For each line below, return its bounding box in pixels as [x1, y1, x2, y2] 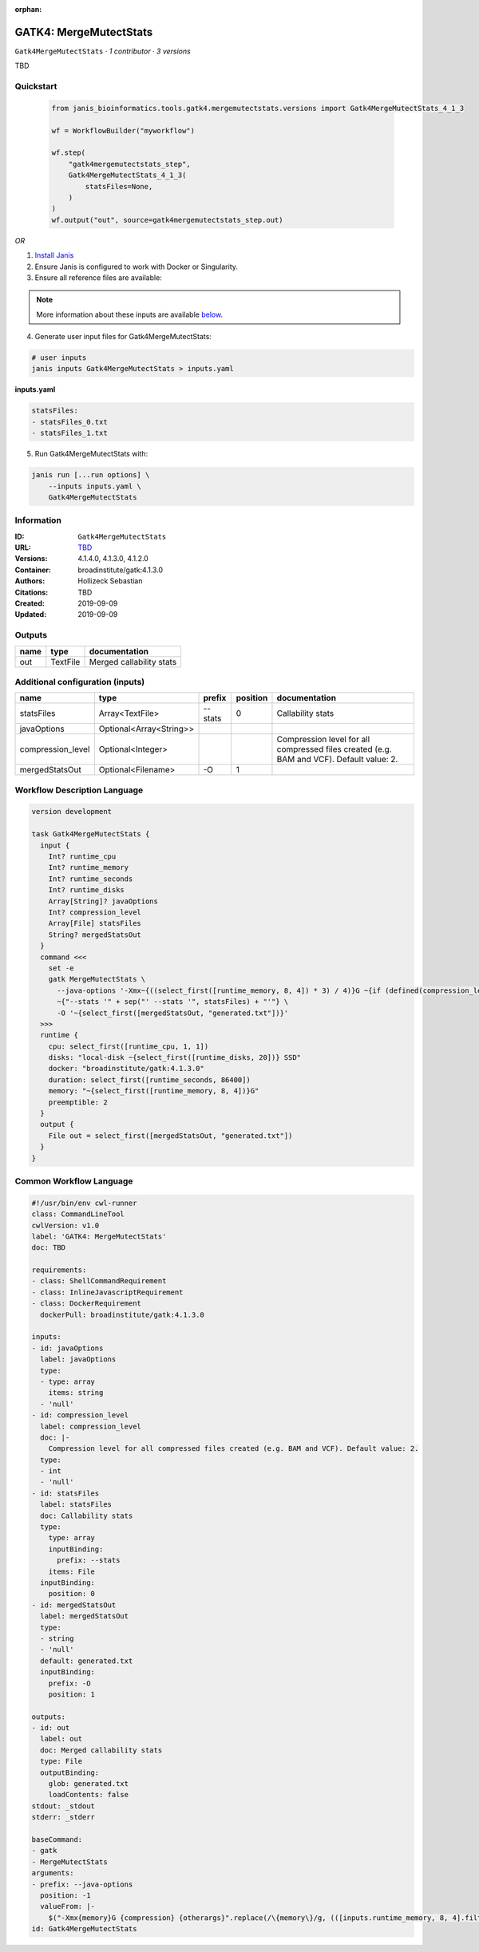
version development [31, 807, 112, 816]
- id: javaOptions [31, 1343, 104, 1353]
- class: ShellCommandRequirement [31, 1277, 167, 1286]
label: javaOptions [40, 1355, 117, 1364]
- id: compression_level [31, 1411, 129, 1420]
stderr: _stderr [31, 1812, 96, 1822]
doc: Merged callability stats [40, 1745, 163, 1755]
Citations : [14, 587, 49, 597]
